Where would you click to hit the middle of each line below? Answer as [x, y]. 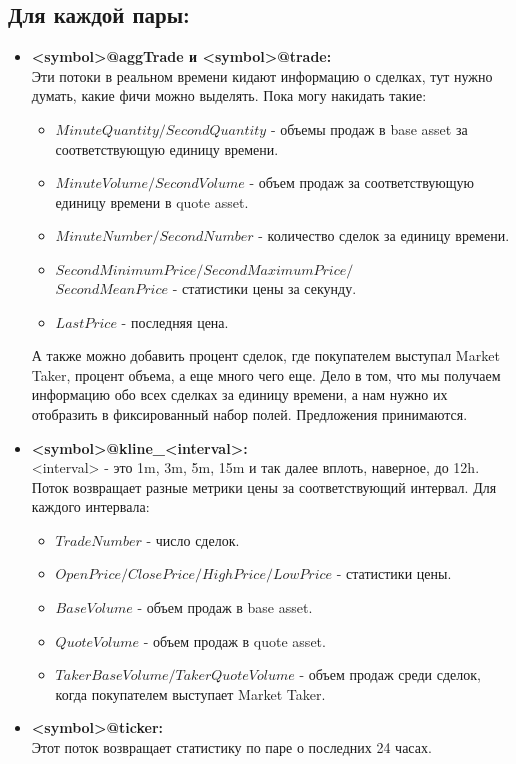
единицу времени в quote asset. [152, 201]
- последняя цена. [175, 321]
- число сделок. [193, 539]
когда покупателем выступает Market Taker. [190, 693]
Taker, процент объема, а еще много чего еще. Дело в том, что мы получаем [266, 374]
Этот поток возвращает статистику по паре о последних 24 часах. [231, 747]
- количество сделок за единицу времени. [384, 235]
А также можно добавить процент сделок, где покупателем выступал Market [265, 355]
